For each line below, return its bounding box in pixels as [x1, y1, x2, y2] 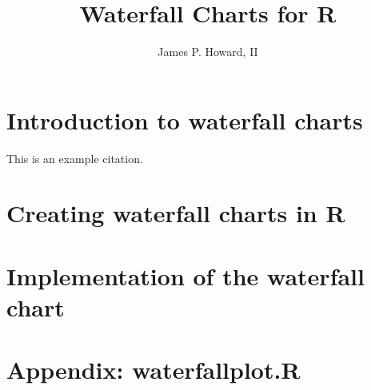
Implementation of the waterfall [6, 259, 365, 292]
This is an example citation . [6, 149, 143, 166]
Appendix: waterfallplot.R [6, 353, 301, 386]
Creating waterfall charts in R [6, 197, 345, 229]
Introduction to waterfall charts [6, 103, 363, 136]
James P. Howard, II [158, 43, 258, 60]
